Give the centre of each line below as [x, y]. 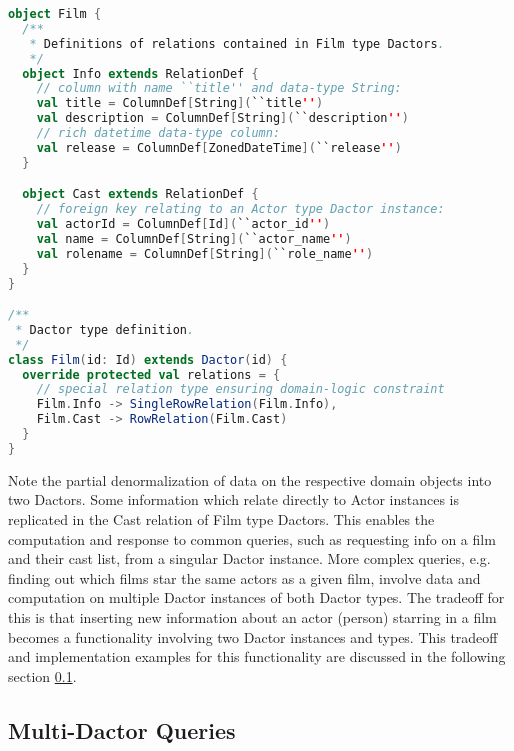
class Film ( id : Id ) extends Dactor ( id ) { [148, 359]
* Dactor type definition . [105, 329]
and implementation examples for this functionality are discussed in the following [257, 656]
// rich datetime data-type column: [158, 133]
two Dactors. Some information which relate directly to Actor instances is [233, 499]
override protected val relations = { [151, 374]
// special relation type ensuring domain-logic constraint [240, 389]
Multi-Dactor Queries [122, 729]
